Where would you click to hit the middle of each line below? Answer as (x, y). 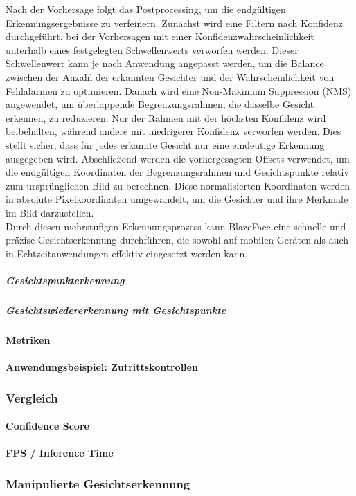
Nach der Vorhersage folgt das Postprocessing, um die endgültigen (146, 9)
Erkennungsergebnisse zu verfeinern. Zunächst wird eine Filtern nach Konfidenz (175, 22)
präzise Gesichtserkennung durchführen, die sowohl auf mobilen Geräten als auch (177, 240)
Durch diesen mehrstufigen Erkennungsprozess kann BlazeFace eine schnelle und (176, 226)
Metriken (28, 339)
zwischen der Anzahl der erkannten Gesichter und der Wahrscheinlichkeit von (170, 76)
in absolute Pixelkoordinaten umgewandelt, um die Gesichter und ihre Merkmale (177, 199)
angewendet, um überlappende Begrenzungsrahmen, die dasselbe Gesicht (160, 104)
